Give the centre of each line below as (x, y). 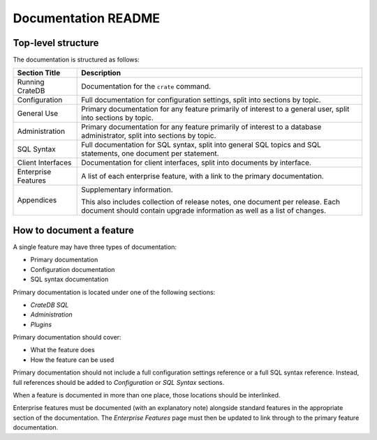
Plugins (41, 324)
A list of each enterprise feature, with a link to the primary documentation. (202, 176)
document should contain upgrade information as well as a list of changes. (204, 211)
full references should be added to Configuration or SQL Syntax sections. (119, 382)
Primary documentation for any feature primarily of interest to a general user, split (215, 109)
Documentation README (87, 18)
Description (101, 73)
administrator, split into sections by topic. (149, 136)
